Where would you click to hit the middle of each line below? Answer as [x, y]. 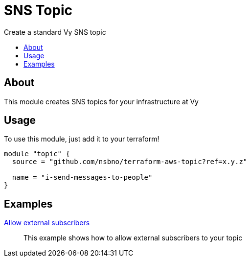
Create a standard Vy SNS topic [55, 32]
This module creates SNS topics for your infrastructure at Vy [101, 101]
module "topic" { [37, 154]
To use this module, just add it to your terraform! [82, 139]
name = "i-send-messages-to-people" [82, 178]
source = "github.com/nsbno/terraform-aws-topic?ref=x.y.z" [130, 162]
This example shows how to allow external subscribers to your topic [133, 238]
